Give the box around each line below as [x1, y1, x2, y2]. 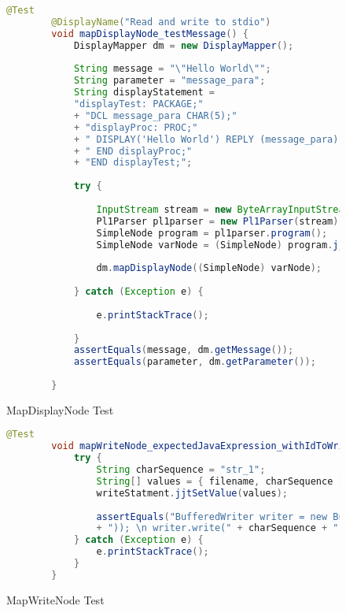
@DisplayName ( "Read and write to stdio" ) [51, 16, 271, 28]
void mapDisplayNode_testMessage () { [51, 28, 248, 39]
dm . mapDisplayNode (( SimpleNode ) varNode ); [96, 262, 322, 274]
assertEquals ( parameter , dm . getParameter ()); [73, 356, 316, 368]
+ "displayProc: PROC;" [73, 121, 198, 133]
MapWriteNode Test [6, 591, 105, 607]
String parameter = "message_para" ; [73, 75, 266, 87]
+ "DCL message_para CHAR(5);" [73, 110, 237, 121]
